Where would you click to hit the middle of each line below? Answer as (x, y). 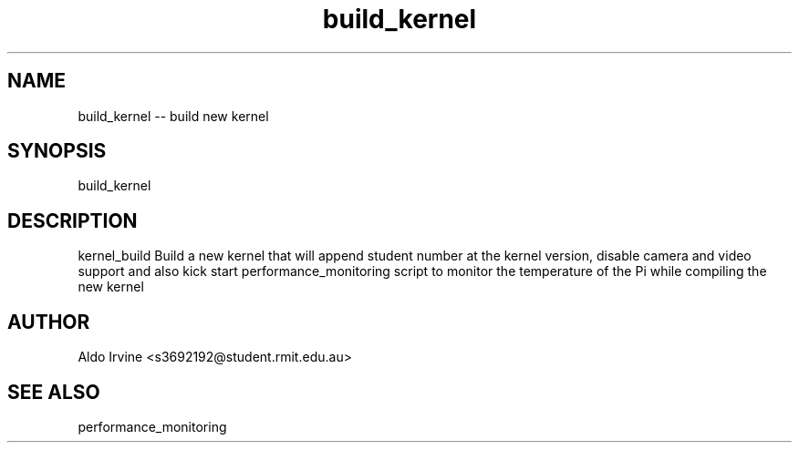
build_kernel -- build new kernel (173, 116)
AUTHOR (49, 322)
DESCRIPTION (73, 220)
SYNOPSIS (57, 151)
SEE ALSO (54, 392)
